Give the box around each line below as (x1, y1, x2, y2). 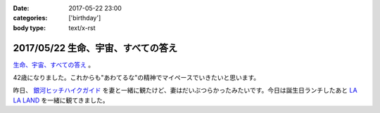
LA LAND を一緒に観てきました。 (13, 95, 109, 105)
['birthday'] (68, 14, 101, 22)
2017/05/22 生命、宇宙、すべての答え (13, 42, 178, 54)
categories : (13, 14, 48, 22)
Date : (13, 4, 30, 12)
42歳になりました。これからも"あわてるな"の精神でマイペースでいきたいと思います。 (13, 74, 260, 82)
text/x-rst (68, 23, 96, 32)
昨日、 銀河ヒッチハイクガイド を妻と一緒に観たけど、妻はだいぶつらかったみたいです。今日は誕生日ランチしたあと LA (13, 86, 358, 95)
